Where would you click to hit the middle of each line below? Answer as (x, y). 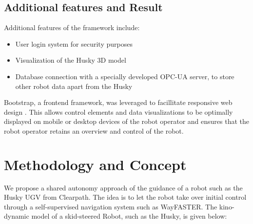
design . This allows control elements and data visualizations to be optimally (118, 112)
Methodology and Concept (95, 164)
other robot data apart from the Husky (74, 86)
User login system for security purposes (74, 43)
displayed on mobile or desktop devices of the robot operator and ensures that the (127, 121)
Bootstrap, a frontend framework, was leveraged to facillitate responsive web (118, 102)
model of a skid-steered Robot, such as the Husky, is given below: (129, 216)
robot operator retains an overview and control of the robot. (94, 130)
